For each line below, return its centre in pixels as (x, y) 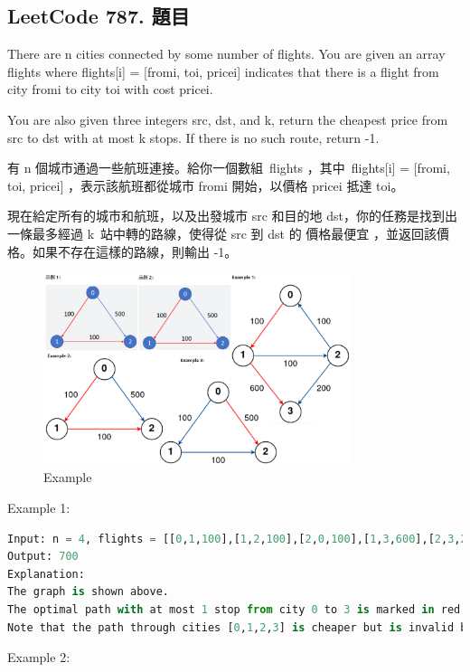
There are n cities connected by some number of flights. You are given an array (226, 54)
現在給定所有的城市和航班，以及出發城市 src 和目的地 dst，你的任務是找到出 (232, 216)
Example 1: (39, 507)
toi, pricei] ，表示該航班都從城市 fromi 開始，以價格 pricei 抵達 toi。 (206, 185)
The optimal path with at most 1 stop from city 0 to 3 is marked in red (234, 609)
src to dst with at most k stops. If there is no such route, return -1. (193, 137)
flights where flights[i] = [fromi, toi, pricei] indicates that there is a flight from (223, 71)
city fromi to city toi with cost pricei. (110, 89)
